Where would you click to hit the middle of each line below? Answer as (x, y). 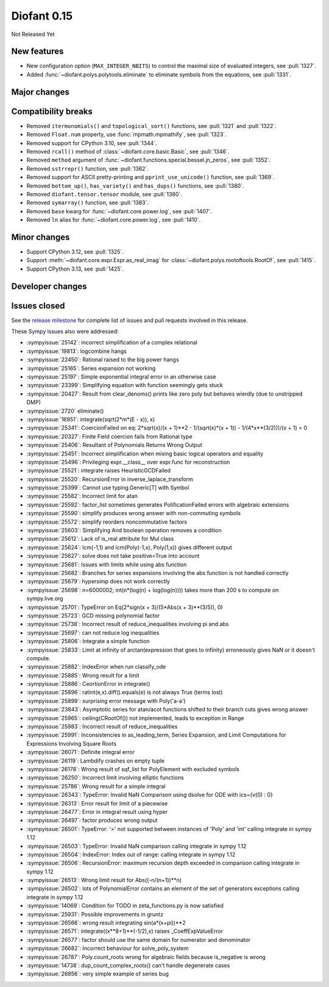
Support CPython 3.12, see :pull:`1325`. (75, 251)
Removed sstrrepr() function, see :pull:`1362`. (88, 168)
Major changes (41, 92)
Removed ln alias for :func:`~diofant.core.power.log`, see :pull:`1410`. (114, 220)
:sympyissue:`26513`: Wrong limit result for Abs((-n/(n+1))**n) (104, 880)
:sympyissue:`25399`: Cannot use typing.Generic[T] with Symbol (108, 488)
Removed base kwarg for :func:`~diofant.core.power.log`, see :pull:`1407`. (119, 211)
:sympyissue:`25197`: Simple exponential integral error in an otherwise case (121, 377)
